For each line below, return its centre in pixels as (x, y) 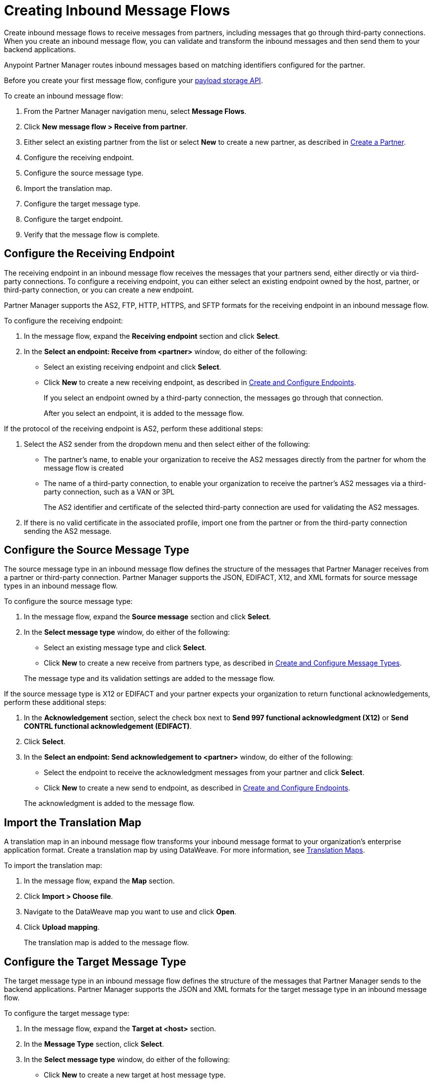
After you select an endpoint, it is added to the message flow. (144, 413)
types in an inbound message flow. (61, 586)
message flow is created (84, 468)
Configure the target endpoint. (73, 219)
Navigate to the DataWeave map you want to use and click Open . (130, 912)
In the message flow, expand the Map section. (99, 881)
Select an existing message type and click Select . (125, 648)
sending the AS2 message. (68, 531)
